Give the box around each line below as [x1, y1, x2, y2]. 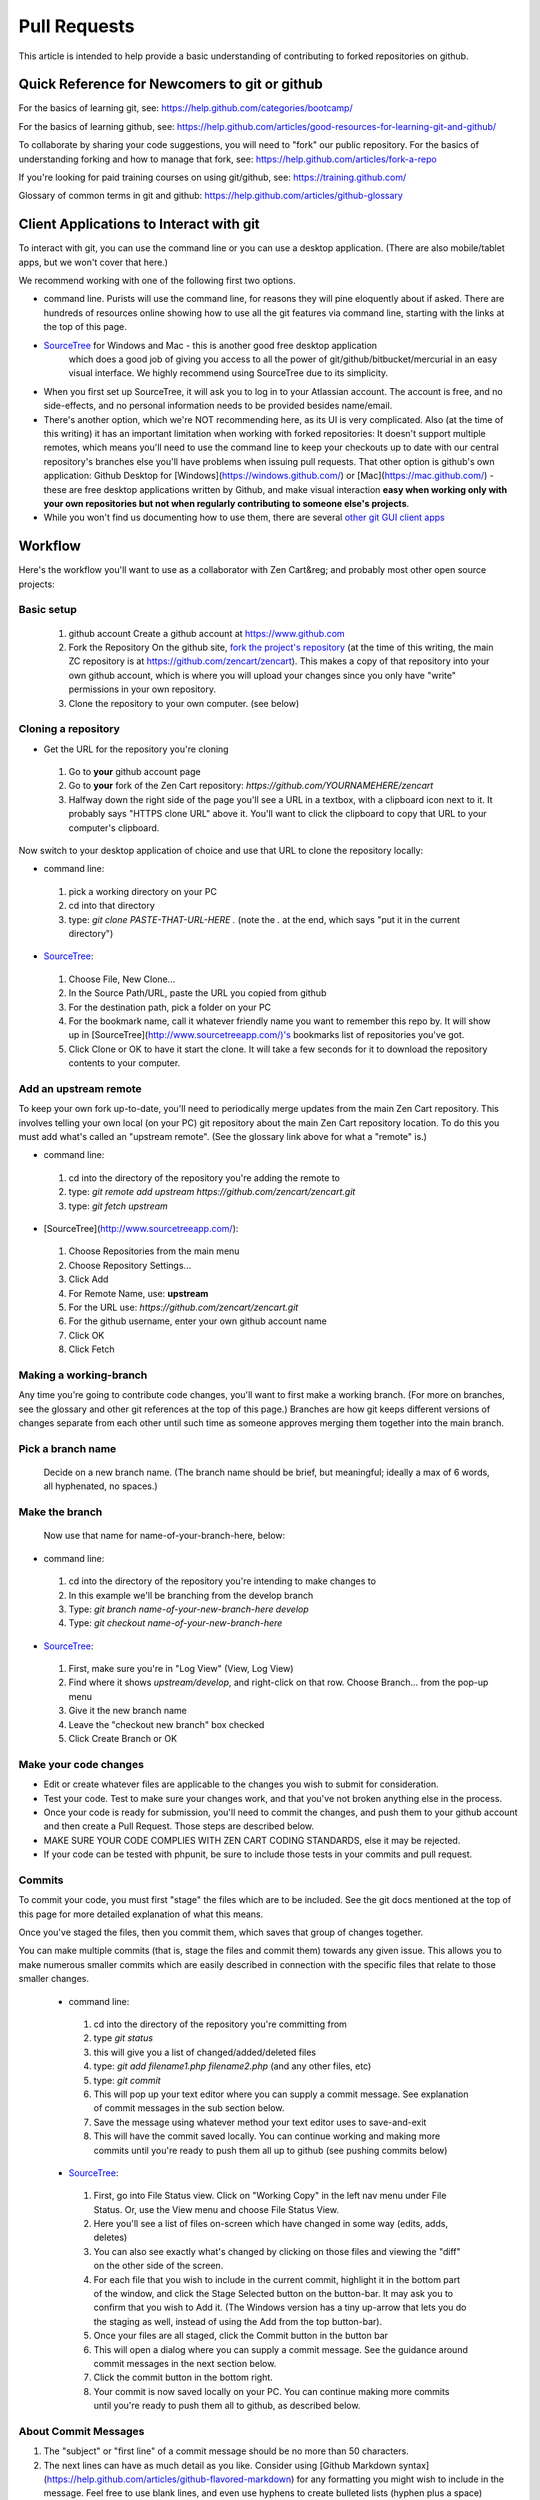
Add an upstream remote [18, 1081, 142, 1095]
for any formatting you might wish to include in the [296, 2473, 505, 2485]
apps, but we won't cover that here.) [18, 256, 169, 268]
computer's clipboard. [68, 821, 160, 834]
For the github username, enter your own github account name [68, 1315, 327, 1327]
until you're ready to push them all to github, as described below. [93, 2400, 361, 2412]
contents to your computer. [68, 1057, 181, 1069]
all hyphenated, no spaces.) [43, 1480, 159, 1492]
